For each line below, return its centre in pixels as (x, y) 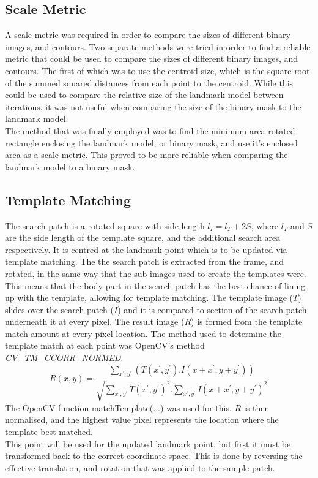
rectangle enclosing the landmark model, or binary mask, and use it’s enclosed (151, 142)
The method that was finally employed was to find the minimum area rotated (150, 130)
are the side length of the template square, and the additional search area (143, 237)
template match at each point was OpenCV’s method (105, 345)
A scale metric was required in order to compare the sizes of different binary (148, 35)
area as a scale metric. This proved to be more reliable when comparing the (146, 155)
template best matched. (49, 432)
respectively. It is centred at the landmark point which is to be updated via (146, 249)
